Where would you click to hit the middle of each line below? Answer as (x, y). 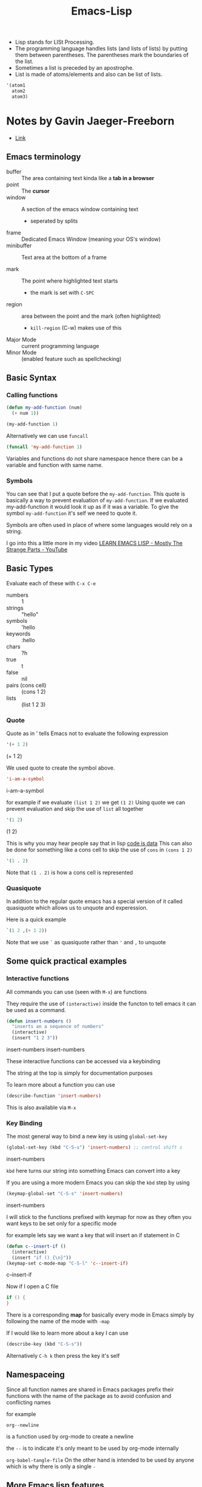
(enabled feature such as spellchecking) (72, 358)
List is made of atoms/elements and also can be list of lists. (89, 75)
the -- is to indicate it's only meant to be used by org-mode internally (93, 1448)
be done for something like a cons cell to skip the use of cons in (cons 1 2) (99, 850)
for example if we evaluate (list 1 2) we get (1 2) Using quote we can (96, 802)
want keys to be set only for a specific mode (61, 1223)
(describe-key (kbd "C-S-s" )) (44, 1344)
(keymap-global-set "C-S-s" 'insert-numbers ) (64, 1194)
